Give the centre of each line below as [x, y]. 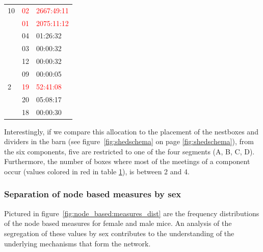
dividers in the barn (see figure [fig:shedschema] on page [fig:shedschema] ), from [129, 141]
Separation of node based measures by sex [93, 194]
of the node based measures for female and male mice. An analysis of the [118, 223]
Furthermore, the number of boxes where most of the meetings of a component [127, 161]
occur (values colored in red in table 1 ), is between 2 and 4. [97, 171]
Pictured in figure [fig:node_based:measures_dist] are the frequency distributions [132, 213]
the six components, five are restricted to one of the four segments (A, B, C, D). [129, 151]
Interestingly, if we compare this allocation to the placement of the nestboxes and [131, 131]
